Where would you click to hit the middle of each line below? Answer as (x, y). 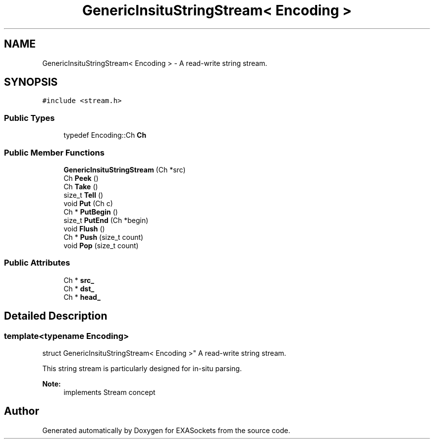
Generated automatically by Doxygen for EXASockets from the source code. (166, 430)
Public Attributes (37, 263)
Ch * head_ (82, 297)
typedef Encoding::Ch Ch (105, 135)
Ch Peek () (81, 178)
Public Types (29, 118)
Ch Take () (81, 186)
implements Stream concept (109, 392)
